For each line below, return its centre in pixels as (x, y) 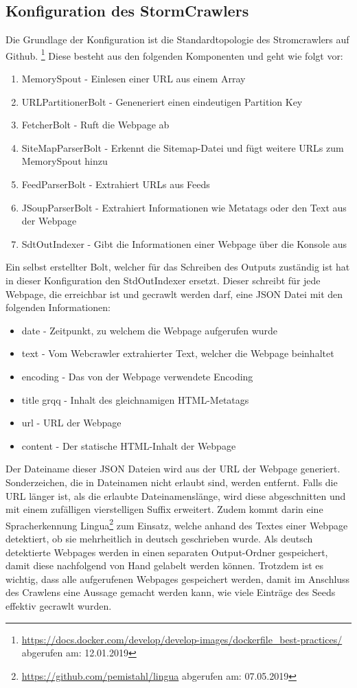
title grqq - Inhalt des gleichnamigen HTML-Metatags (135, 399)
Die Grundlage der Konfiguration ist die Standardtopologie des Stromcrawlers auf (177, 39)
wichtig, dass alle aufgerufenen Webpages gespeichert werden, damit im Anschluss (178, 578)
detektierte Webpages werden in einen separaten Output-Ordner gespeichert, (167, 552)
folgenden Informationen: (58, 307)
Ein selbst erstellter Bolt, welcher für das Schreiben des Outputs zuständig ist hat (178, 267)
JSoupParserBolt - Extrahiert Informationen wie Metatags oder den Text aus (184, 207)
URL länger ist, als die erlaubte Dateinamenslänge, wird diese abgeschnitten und (176, 495)
